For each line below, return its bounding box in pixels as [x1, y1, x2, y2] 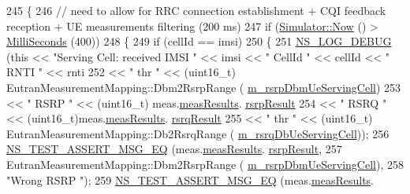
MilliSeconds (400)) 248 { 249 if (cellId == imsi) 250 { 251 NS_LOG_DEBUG [6, 33, 392, 49]
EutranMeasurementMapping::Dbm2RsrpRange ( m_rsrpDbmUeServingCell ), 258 [6, 156, 404, 172]
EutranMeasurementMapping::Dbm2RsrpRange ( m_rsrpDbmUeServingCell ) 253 [6, 79, 401, 95]
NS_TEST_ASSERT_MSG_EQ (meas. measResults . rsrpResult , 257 [6, 141, 342, 157]
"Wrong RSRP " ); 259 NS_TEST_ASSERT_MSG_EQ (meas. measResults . [6, 171, 375, 188]
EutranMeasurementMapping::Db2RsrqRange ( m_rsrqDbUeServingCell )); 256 [6, 125, 389, 141]
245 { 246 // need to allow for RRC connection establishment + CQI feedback [6, 2, 386, 18]
